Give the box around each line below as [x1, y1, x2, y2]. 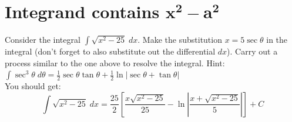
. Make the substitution [137, 33, 222, 46]
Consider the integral [5, 33, 80, 46]
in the [266, 33, 288, 46]
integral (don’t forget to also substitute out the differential [5, 45, 216, 57]
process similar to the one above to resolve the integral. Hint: [5, 56, 225, 69]
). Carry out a [227, 45, 278, 57]
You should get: [5, 80, 61, 92]
